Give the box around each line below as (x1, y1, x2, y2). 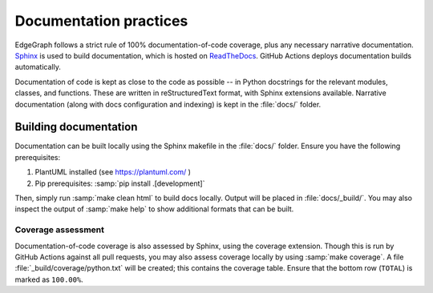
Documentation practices (14, 12, 188, 30)
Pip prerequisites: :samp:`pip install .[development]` (34, 179, 205, 188)
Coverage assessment (14, 224, 104, 235)
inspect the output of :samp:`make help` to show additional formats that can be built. (14, 204, 294, 214)
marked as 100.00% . (14, 275, 83, 284)
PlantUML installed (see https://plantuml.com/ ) (34, 167, 192, 177)
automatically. (14, 62, 62, 72)
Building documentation (14, 120, 138, 134)
